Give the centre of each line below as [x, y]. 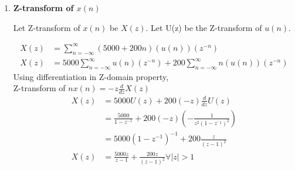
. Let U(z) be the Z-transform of [204, 27]
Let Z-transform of [47, 27]
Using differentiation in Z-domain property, [91, 76]
